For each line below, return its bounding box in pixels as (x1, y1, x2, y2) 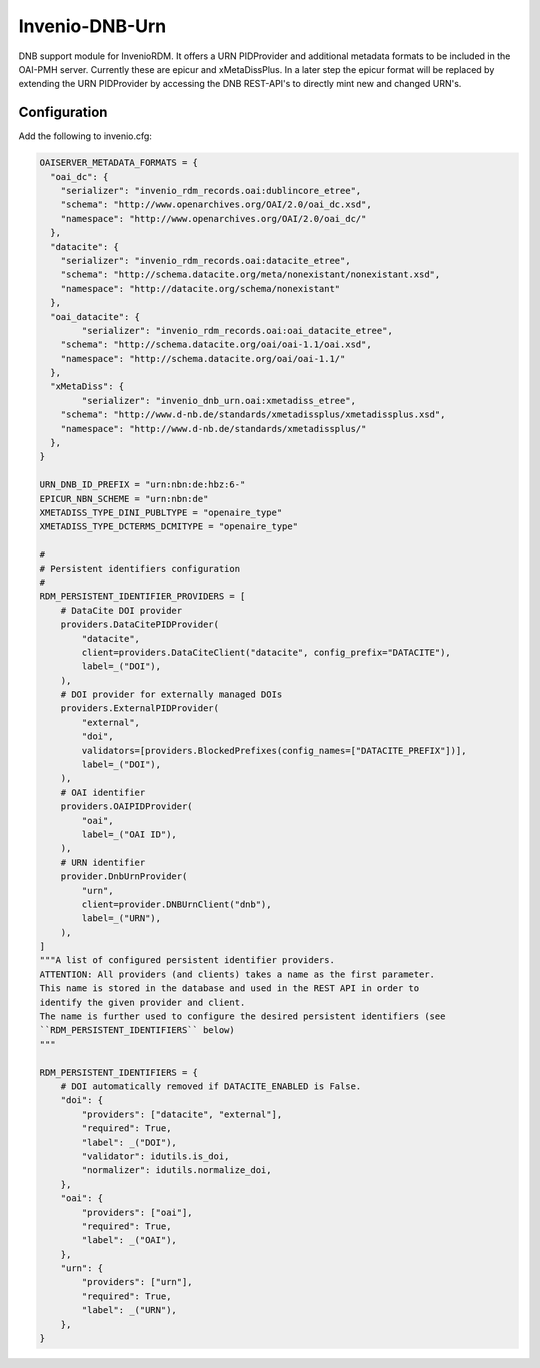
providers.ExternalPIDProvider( (60, 703, 220, 714)
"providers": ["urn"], (81, 1276, 194, 1288)
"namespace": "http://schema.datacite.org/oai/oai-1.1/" (60, 353, 346, 364)
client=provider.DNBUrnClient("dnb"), (81, 898, 272, 910)
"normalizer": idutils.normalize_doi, (81, 1165, 272, 1176)
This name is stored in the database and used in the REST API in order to (39, 983, 420, 994)
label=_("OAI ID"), (81, 828, 177, 840)
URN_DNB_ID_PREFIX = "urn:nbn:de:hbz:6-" (39, 479, 246, 490)
